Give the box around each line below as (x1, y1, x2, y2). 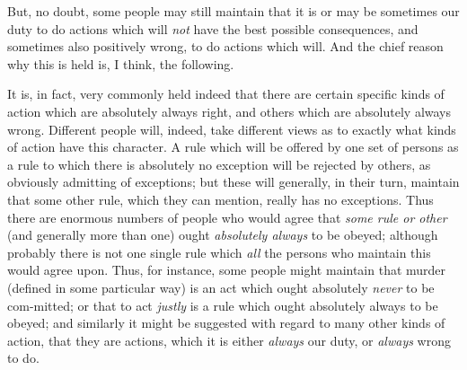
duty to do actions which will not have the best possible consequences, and (7, 19, 419, 38)
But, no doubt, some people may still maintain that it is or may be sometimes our (7, 2, 460, 20)
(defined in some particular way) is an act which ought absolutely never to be (7, 277, 435, 296)
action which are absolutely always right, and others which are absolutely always (7, 101, 452, 120)
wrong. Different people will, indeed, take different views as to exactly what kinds (7, 119, 456, 138)
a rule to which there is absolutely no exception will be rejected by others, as (7, 154, 431, 173)
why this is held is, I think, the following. (7, 54, 234, 73)
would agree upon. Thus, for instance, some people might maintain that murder (7, 260, 446, 279)
